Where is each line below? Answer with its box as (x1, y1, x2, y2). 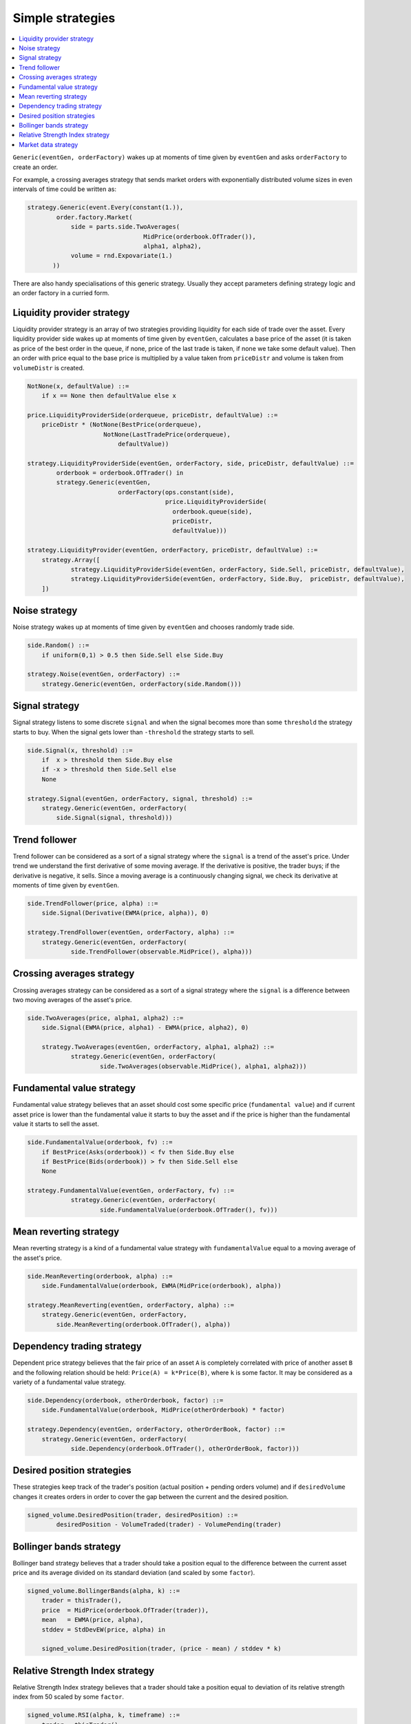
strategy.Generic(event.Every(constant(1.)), (27, 203, 184, 212)
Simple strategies (12, 10, 116, 26)
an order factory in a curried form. (12, 289, 109, 297)
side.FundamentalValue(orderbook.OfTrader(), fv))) (100, 1205, 278, 1214)
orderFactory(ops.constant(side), (118, 488, 235, 496)
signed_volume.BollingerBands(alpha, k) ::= (27, 1587, 180, 1595)
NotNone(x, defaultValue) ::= (27, 382, 129, 390)
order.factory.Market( (56, 213, 134, 221)
